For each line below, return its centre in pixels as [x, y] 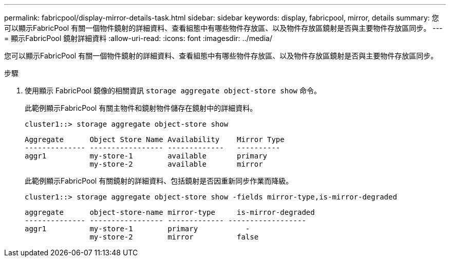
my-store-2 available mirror [176, 164]
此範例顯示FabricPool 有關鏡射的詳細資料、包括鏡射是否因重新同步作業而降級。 [159, 181]
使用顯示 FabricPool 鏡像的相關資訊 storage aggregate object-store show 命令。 [173, 91]
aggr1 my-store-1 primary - [137, 229]
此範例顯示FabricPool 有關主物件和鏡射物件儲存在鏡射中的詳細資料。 [141, 108]
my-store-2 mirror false [174, 237]
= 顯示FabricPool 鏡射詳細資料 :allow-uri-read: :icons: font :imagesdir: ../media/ [138, 38]
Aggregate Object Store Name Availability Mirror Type [155, 139]
